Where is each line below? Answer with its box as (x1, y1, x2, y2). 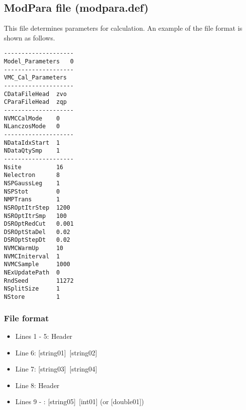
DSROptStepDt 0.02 (4, 236, 71, 244)
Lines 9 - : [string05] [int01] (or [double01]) (15, 396, 144, 407)
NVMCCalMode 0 (4, 115, 60, 122)
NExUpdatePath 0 (4, 269, 60, 276)
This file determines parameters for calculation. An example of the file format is (4, 23, 243, 33)
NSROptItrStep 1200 (4, 204, 71, 211)
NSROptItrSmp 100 (4, 212, 67, 219)
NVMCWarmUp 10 (4, 245, 63, 252)
